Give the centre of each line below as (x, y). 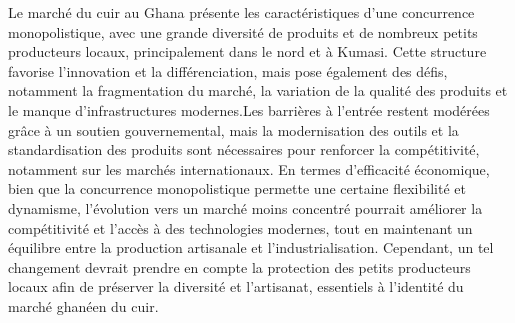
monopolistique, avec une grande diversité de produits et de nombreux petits (243, 31)
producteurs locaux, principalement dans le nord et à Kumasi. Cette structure (247, 51)
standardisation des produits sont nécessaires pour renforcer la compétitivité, (244, 149)
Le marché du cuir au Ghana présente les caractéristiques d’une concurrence (241, 12)
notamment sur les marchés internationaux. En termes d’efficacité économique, (249, 168)
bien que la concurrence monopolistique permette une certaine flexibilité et (237, 188)
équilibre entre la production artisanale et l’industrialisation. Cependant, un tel (251, 247)
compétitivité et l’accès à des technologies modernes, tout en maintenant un (240, 227)
